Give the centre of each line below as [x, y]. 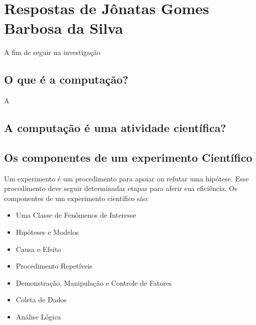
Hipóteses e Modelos [47, 232]
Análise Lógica [38, 317]
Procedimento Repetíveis [54, 266]
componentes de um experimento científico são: [76, 198]
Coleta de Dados [41, 300]
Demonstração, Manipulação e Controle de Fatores [94, 282]
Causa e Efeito [38, 249]
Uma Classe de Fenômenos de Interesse [76, 215]
